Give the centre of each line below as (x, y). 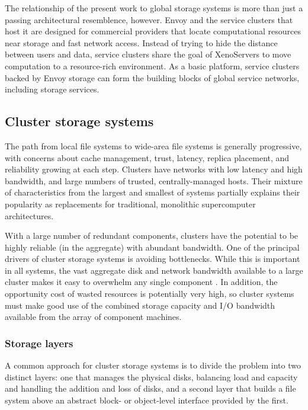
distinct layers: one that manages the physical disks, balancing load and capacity (151, 377)
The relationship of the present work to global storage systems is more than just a (154, 8)
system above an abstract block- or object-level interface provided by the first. (147, 400)
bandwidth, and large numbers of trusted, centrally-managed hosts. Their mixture (154, 180)
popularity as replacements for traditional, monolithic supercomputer (130, 204)
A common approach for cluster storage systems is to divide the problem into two (153, 365)
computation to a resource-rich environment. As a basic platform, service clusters (152, 65)
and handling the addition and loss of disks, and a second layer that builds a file (150, 388)
